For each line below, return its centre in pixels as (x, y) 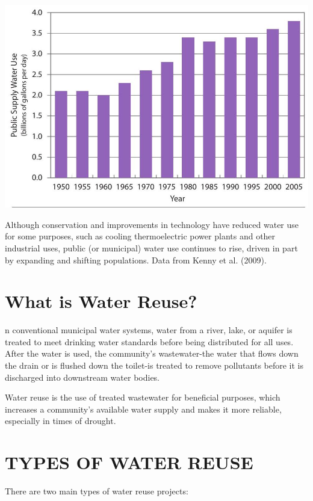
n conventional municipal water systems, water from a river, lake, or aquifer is (149, 330)
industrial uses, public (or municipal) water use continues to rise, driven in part (151, 247)
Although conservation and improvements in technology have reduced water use (152, 224)
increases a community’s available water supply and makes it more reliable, (143, 409)
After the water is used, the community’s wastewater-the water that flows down (152, 353)
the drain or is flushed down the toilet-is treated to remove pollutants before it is (154, 365)
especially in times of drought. (60, 421)
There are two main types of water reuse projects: (97, 491)
